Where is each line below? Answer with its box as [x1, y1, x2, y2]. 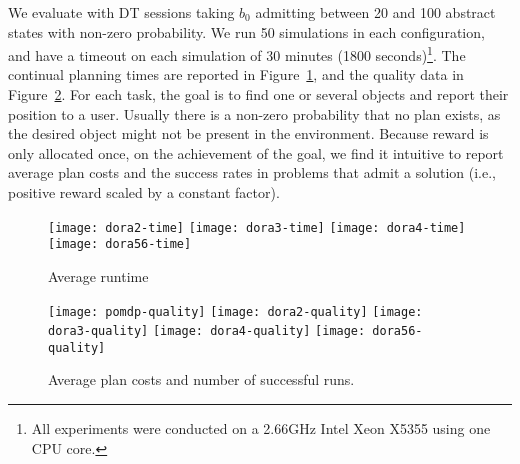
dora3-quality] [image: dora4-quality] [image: [48, 324, 366, 339]
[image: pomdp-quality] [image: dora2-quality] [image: [48, 304, 423, 319]
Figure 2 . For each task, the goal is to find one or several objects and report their [8, 84, 509, 105]
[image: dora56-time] [48, 237, 192, 252]
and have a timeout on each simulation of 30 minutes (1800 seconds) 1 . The [8, 42, 466, 65]
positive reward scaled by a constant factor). [8, 182, 280, 202]
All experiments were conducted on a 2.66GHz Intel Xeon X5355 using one [31, 418, 491, 439]
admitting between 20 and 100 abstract [255, 2, 496, 22]
